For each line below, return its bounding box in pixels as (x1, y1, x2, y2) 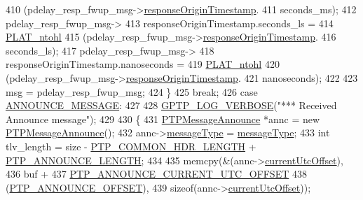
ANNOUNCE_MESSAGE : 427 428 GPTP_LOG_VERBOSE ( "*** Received (6, 98, 337, 113)
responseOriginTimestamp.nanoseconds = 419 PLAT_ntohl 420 (6, 57, 280, 71)
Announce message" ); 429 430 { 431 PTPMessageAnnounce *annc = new (6, 111, 320, 126)
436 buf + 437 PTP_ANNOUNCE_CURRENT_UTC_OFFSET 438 (6, 166, 307, 181)
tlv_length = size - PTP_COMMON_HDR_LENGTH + (6, 138, 256, 153)
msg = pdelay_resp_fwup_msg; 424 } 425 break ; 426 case (6, 84, 258, 99)
